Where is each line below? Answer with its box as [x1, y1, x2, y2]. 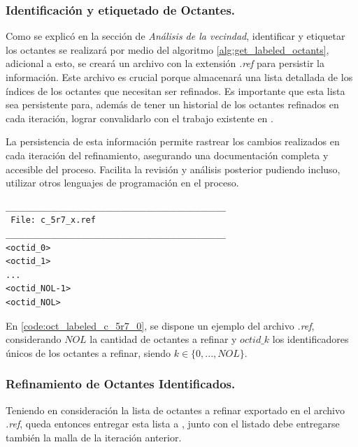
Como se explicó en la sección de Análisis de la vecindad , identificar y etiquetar [6, 29, 345, 43]
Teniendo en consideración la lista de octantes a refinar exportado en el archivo [6, 402, 345, 417]
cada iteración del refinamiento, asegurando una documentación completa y [6, 147, 329, 162]
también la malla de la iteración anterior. [6, 430, 182, 444]
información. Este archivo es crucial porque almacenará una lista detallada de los [6, 70, 353, 84]
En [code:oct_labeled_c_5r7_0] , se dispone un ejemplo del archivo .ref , [6, 318, 315, 332]
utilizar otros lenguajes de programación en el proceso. [6, 175, 239, 190]
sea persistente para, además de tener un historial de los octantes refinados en [6, 97, 339, 112]
